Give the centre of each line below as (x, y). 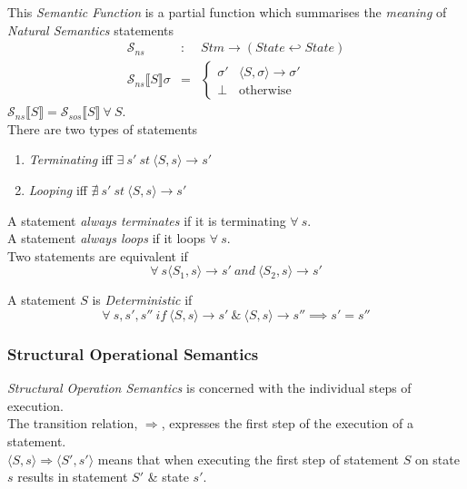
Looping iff (58, 190)
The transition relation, (73, 423)
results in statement (73, 477)
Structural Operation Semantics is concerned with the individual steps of (209, 388)
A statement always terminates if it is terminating (147, 220)
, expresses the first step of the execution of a (287, 423)
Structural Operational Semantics (133, 353)
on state (437, 459)
